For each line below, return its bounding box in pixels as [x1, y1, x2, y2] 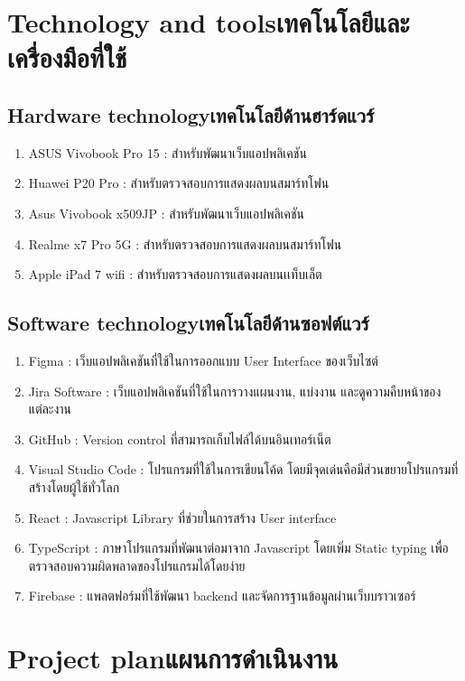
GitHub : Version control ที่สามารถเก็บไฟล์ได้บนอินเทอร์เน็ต [28, 429, 331, 448]
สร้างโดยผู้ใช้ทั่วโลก [28, 477, 120, 496]
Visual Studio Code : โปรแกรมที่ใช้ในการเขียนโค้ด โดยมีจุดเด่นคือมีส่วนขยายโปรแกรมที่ [28, 460, 459, 479]
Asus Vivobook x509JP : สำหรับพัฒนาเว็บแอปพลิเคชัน [28, 203, 305, 222]
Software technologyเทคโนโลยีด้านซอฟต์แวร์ [7, 309, 369, 337]
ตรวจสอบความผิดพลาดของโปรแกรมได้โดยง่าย [28, 555, 246, 574]
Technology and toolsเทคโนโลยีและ [7, 4, 410, 41]
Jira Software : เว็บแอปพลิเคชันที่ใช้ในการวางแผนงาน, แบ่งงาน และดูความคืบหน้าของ [28, 381, 442, 400]
